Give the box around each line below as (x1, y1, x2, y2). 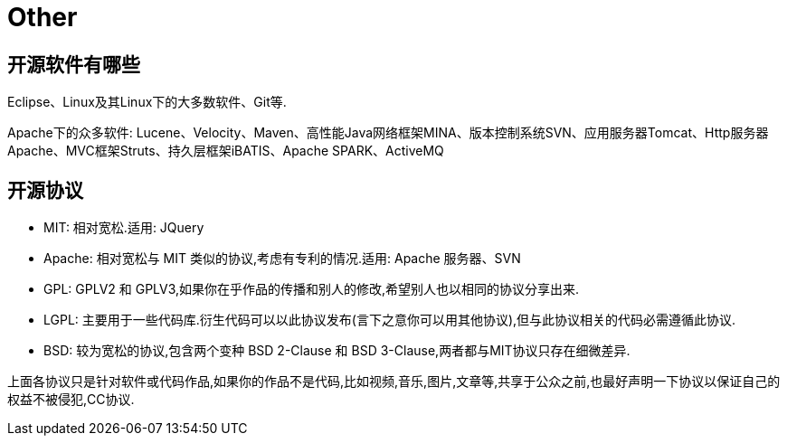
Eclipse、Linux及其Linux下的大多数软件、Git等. (7, 94, 287, 110)
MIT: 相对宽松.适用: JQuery (43, 220, 204, 236)
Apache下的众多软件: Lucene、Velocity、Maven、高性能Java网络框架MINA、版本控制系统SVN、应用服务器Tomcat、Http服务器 (7, 125, 769, 141)
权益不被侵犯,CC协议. (7, 391, 135, 408)
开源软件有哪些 (7, 52, 140, 76)
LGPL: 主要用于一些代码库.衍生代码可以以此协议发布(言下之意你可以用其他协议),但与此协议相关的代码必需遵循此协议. (43, 312, 736, 328)
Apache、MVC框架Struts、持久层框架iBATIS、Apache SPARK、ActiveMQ (7, 143, 444, 159)
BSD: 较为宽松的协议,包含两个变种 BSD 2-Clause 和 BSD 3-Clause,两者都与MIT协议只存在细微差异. (43, 343, 631, 359)
